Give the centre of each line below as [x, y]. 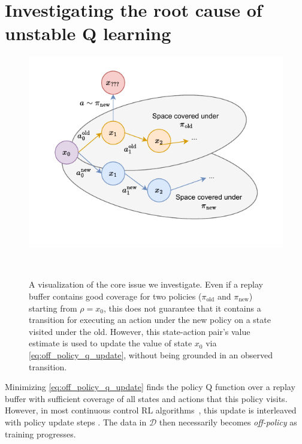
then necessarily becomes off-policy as [228, 422]
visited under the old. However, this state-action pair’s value [140, 331]
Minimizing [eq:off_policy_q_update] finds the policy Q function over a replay [150, 387]
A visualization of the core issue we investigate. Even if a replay [146, 284]
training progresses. [40, 434]
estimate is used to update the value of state [111, 343]
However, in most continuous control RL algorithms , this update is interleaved [151, 410]
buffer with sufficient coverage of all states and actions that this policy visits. [146, 398]
